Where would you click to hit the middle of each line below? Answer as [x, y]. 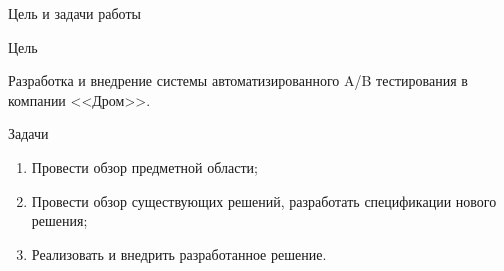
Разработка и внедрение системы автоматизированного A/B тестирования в [238, 80]
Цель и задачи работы [74, 13]
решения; [59, 220]
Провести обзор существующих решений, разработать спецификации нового [264, 200]
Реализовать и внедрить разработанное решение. [179, 253]
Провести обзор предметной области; [144, 166]
